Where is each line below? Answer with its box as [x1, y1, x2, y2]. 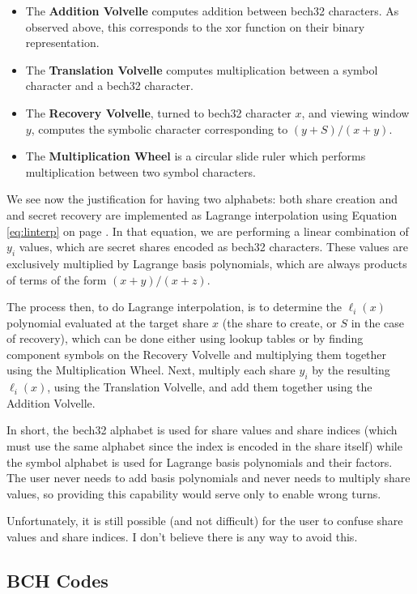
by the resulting [312, 361, 390, 378]
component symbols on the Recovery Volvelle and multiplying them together [6, 345, 387, 362]
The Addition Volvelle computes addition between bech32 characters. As [25, 2, 399, 19]
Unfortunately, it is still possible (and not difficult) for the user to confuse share [6, 512, 403, 529]
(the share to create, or [222, 314, 337, 331]
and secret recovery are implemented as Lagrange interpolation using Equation [6, 206, 398, 223]
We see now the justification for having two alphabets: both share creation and [6, 190, 398, 207]
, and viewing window [301, 104, 410, 121]
